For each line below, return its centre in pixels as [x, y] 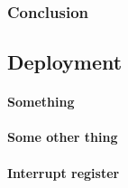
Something [41, 102]
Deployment [65, 62]
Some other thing [63, 137]
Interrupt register [64, 172]
